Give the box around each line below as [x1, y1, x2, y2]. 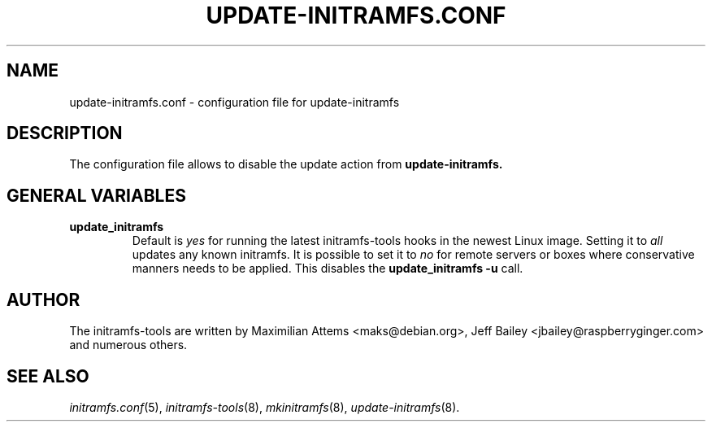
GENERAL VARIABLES [7, 185, 186, 206]
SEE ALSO [7, 365, 89, 387]
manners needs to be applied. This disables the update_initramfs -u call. [132, 261, 523, 276]
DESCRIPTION [7, 123, 123, 144]
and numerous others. [69, 338, 188, 352]
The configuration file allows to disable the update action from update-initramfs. [69, 157, 503, 172]
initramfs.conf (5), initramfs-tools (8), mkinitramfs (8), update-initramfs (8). [69, 400, 460, 414]
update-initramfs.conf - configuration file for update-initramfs [69, 94, 400, 109]
